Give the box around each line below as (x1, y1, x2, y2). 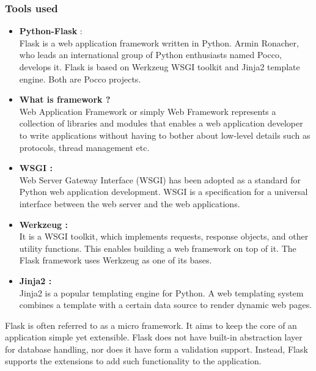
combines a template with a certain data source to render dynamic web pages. (19, 298, 312, 311)
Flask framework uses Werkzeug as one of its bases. (19, 254, 212, 266)
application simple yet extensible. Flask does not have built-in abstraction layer (5, 331, 303, 343)
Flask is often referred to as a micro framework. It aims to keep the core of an (5, 318, 297, 331)
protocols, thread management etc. (19, 141, 150, 153)
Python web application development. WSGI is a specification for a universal (19, 185, 308, 198)
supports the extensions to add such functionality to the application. (5, 354, 262, 367)
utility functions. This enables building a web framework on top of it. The (19, 241, 296, 254)
